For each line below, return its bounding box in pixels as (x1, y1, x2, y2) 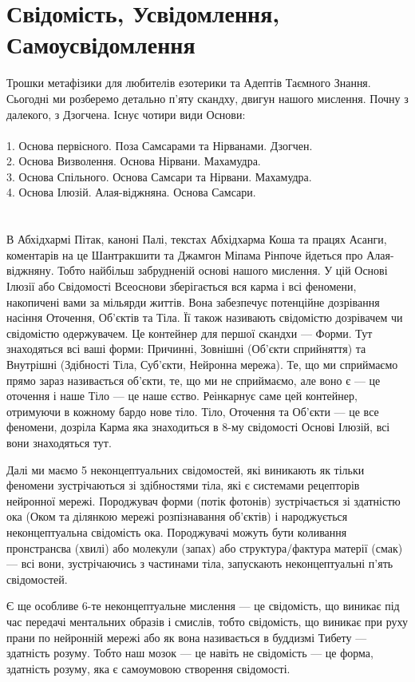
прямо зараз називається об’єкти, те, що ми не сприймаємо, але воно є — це (6, 371, 381, 388)
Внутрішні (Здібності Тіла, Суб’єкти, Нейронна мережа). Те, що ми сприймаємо (6, 356, 398, 372)
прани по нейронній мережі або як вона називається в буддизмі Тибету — (6, 628, 367, 645)
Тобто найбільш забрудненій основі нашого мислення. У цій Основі (57, 262, 388, 279)
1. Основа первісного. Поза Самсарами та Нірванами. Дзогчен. (6, 137, 313, 153)
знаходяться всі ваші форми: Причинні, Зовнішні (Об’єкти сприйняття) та (6, 340, 366, 357)
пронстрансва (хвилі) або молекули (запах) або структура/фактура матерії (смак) (6, 539, 403, 556)
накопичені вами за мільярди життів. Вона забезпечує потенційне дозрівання (6, 293, 380, 310)
